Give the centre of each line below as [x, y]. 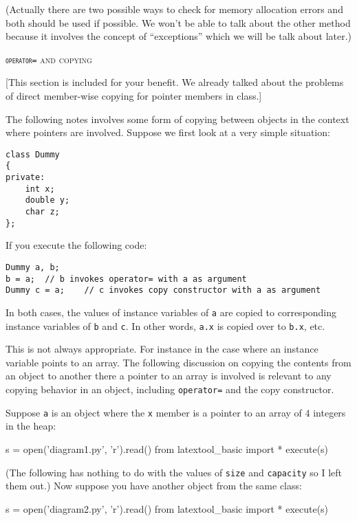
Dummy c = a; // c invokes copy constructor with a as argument [163, 290]
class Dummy [33, 154]
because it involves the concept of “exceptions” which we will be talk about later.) [179, 36]
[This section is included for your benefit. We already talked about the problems [175, 82]
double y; [47, 200]
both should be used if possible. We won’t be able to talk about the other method [178, 22]
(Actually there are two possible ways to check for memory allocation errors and [174, 9]
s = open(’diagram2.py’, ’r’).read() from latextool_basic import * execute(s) [167, 508]
